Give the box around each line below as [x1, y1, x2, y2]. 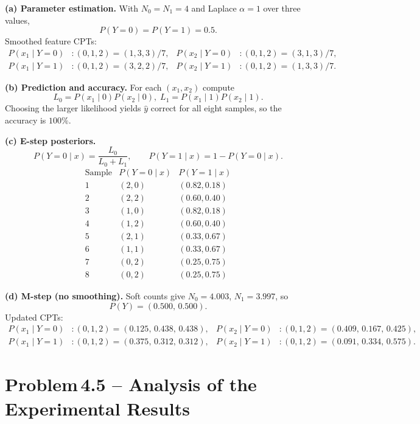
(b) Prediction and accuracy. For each [5, 80, 162, 93]
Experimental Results [5, 395, 190, 420]
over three [263, 2, 301, 14]
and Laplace [191, 2, 237, 14]
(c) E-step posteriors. [5, 134, 96, 147]
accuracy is [5, 114, 46, 127]
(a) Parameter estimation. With [5, 2, 139, 14]
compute [202, 80, 235, 93]
